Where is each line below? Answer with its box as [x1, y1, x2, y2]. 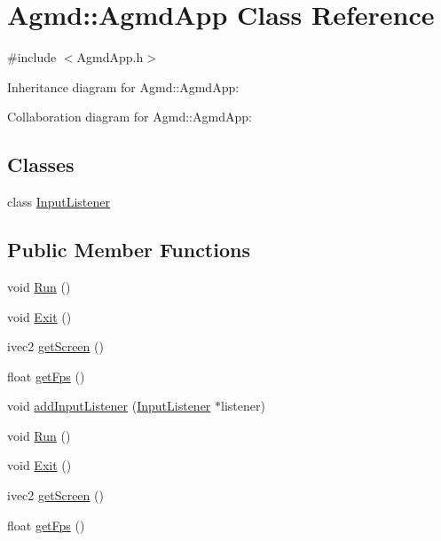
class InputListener [7, 192, 110, 211]
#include [7, 48, 57, 67]
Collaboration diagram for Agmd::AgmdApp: [7, 107, 252, 126]
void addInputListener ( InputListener [7, 396, 211, 415]
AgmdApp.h [76, 48, 144, 67]
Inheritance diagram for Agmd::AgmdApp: [7, 77, 240, 96]
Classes [7, 151, 75, 178]
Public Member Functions [7, 236, 250, 263]
